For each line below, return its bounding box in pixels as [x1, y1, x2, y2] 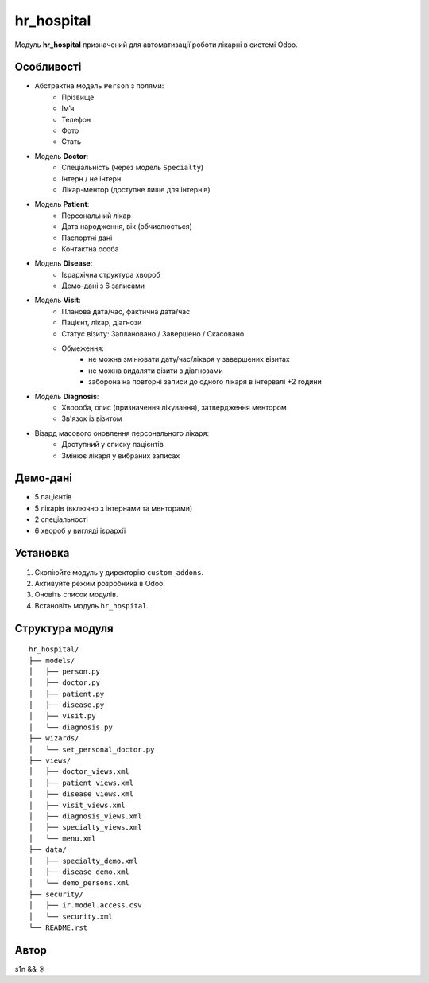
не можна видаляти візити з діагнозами [88, 366, 223, 375]
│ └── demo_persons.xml [29, 879, 130, 888]
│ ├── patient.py [29, 689, 105, 698]
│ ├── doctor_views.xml [29, 767, 130, 776]
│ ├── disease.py [29, 701, 105, 709]
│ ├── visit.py [29, 712, 96, 721]
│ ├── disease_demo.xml [29, 867, 130, 876]
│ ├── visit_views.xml [29, 800, 126, 810]
